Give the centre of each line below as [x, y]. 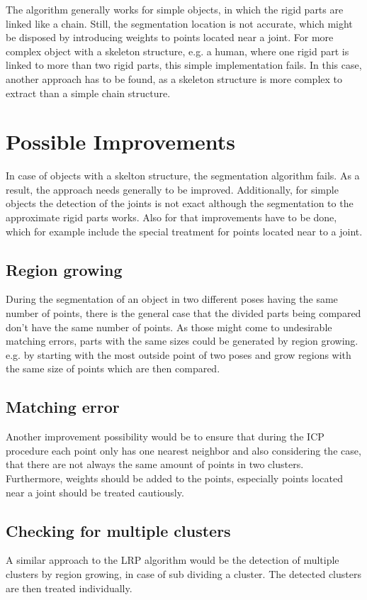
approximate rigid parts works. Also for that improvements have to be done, [171, 217]
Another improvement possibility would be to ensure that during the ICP [165, 437]
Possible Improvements [120, 141]
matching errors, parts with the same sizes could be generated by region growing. [182, 341]
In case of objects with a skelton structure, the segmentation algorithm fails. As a [183, 176]
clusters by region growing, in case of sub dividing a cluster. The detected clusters [183, 573]
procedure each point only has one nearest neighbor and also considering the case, [183, 450]
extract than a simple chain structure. [88, 93]
